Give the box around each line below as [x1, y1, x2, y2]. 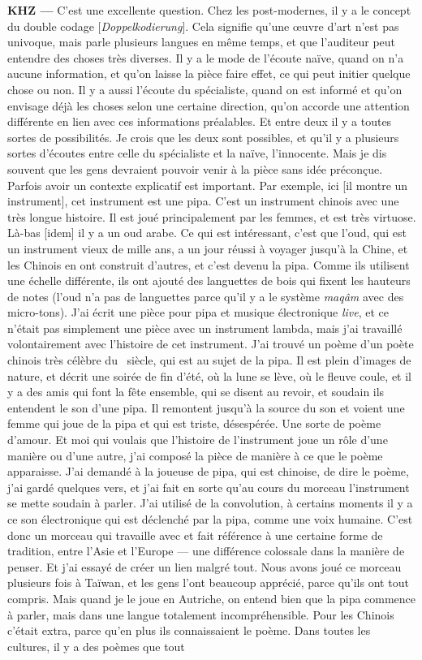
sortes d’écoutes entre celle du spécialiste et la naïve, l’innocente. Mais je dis [7, 145, 387, 162]
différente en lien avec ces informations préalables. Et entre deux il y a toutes [7, 113, 392, 130]
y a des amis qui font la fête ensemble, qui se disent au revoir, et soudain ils [7, 383, 385, 400]
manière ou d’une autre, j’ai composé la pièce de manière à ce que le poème [7, 446, 383, 464]
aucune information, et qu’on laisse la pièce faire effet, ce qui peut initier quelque [7, 65, 411, 82]
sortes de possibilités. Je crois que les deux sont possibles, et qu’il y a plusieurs [7, 128, 399, 145]
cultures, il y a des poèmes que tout [7, 637, 185, 654]
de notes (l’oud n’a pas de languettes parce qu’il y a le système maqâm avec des [7, 287, 404, 304]
